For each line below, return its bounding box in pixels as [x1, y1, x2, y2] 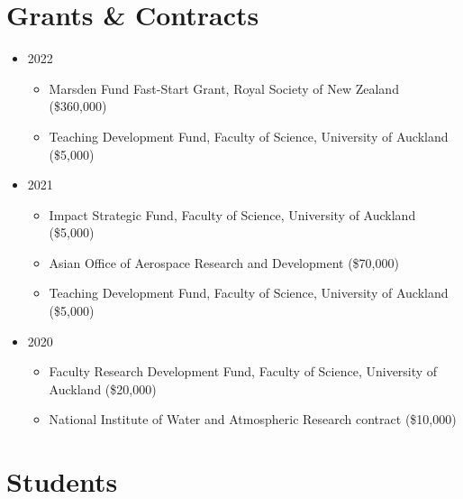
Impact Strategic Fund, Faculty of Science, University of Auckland [49, 205, 416, 224]
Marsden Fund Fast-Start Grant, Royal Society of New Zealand [49, 79, 399, 97]
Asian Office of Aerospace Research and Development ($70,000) [49, 253, 399, 272]
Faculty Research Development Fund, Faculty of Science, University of [49, 362, 438, 381]
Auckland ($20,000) [49, 379, 157, 398]
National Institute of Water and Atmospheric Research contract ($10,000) [49, 410, 457, 429]
